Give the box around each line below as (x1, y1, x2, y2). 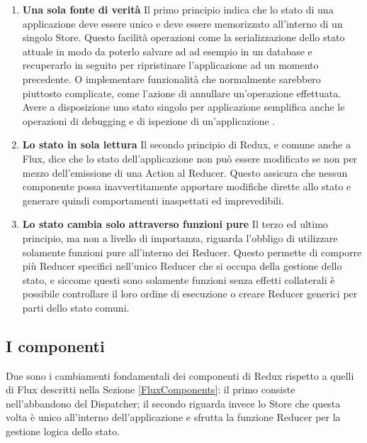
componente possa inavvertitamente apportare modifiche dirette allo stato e (22, 179, 351, 194)
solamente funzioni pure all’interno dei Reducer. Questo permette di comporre (22, 244, 362, 259)
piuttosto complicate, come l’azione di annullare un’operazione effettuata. (22, 85, 341, 100)
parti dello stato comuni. (22, 300, 130, 315)
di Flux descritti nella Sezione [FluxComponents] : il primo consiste (6, 382, 295, 397)
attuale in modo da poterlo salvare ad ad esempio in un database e (22, 43, 312, 58)
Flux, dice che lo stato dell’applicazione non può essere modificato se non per (22, 151, 358, 165)
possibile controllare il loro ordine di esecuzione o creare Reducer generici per (22, 286, 358, 301)
